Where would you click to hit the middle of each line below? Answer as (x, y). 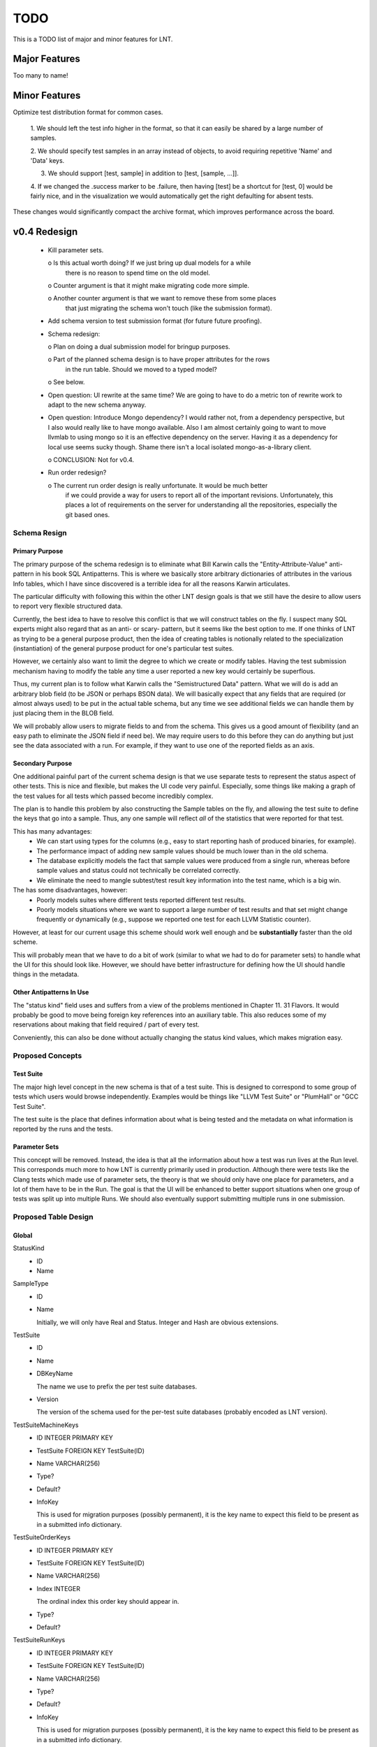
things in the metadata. (46, 974)
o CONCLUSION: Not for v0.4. (91, 459)
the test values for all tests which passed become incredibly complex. (113, 796)
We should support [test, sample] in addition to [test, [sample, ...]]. (143, 173)
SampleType (31, 1284)
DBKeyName (55, 1374)
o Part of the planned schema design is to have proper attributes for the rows (159, 359)
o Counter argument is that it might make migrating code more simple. (148, 286)
